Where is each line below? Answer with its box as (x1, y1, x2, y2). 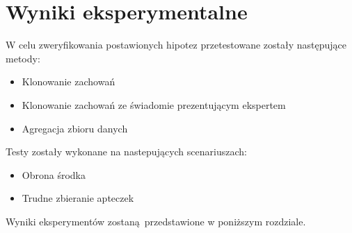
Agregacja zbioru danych (22, 121, 128, 135)
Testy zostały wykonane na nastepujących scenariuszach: (6, 144, 247, 159)
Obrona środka (22, 167, 86, 182)
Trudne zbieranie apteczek (22, 191, 134, 205)
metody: (6, 51, 40, 65)
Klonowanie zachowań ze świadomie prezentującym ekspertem (22, 97, 286, 112)
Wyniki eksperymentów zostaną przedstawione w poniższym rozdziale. (6, 214, 306, 228)
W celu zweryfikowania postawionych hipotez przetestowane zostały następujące (6, 37, 346, 52)
